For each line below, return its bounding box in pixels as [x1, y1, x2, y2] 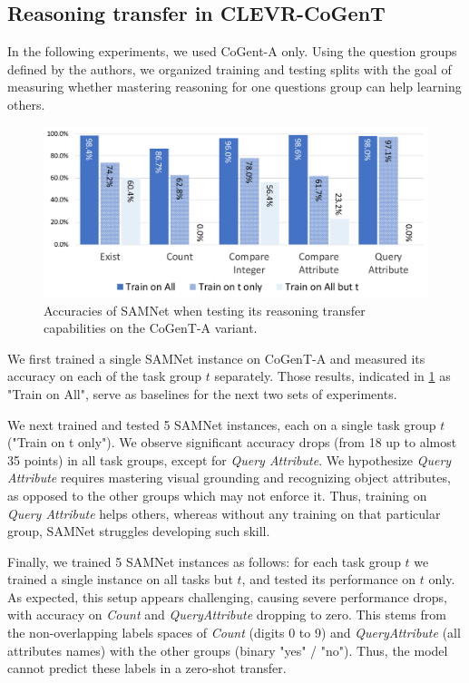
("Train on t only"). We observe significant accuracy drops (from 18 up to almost [7, 433, 457, 452]
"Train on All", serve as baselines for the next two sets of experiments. [7, 384, 397, 403]
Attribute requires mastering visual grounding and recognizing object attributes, [7, 468, 451, 487]
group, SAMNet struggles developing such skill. [7, 522, 270, 541]
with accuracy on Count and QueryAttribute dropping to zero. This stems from [7, 605, 446, 624]
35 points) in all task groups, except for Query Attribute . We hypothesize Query [7, 450, 452, 469]
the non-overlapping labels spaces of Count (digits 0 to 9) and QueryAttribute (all [7, 623, 461, 642]
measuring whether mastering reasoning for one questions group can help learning [7, 77, 462, 96]
